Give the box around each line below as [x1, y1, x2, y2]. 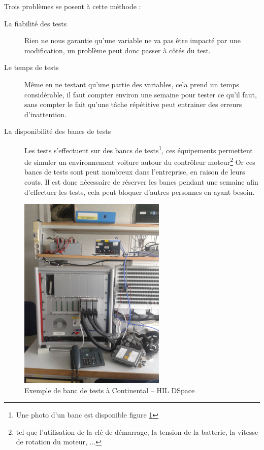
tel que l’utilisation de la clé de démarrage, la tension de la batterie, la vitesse [16, 426, 258, 437]
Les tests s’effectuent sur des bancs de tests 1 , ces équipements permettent [24, 143, 253, 155]
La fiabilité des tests [4, 18, 67, 28]
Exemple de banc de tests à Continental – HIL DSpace [24, 385, 195, 395]
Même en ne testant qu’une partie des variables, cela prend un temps [24, 79, 239, 89]
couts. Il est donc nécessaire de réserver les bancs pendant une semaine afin [24, 177, 258, 187]
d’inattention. [24, 109, 67, 119]
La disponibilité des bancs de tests [4, 126, 111, 136]
